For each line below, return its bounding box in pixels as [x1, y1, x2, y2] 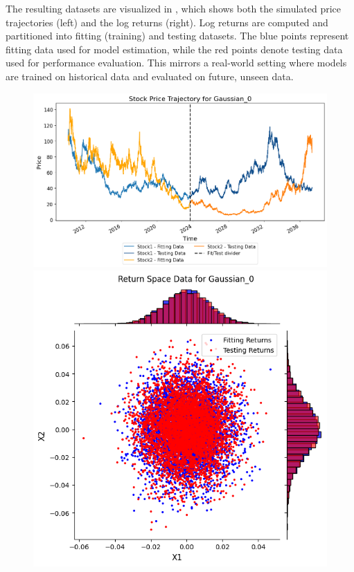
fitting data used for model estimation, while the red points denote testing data [6, 41, 343, 56]
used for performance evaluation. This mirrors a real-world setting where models [6, 55, 347, 70]
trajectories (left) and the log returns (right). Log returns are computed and [6, 15, 328, 29]
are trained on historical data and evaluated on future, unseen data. [6, 68, 294, 83]
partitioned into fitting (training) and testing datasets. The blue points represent [6, 28, 349, 43]
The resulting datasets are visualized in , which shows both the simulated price [6, 1, 342, 15]
